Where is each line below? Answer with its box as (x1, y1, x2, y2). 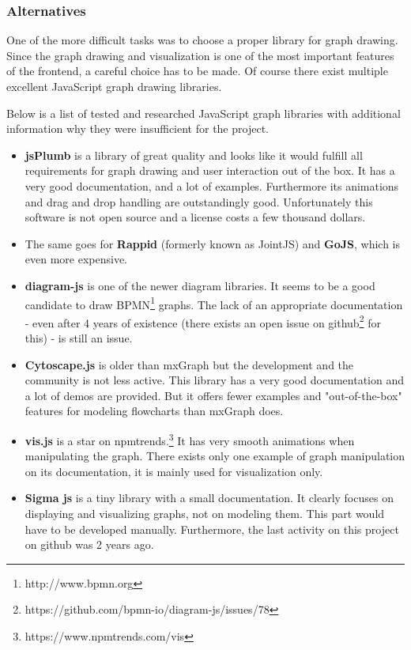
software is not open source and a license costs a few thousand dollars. (25, 209, 366, 225)
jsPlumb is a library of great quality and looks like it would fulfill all (25, 146, 363, 163)
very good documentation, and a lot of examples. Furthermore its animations (25, 177, 399, 194)
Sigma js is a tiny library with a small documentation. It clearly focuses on (25, 489, 394, 506)
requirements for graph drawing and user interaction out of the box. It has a (25, 162, 395, 179)
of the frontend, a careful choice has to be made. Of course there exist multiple (6, 62, 388, 79)
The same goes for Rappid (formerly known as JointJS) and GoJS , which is (25, 235, 401, 251)
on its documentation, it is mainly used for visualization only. (25, 463, 323, 479)
